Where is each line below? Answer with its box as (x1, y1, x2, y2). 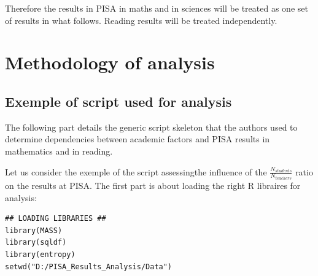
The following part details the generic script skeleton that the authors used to (5, 120, 298, 133)
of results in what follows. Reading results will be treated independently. (5, 13, 277, 26)
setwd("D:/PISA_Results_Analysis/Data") (5, 262, 173, 271)
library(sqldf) (5, 238, 67, 247)
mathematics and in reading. (5, 144, 113, 157)
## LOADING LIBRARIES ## (5, 214, 106, 223)
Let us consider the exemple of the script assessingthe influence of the (5, 165, 267, 178)
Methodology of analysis (5, 50, 215, 75)
